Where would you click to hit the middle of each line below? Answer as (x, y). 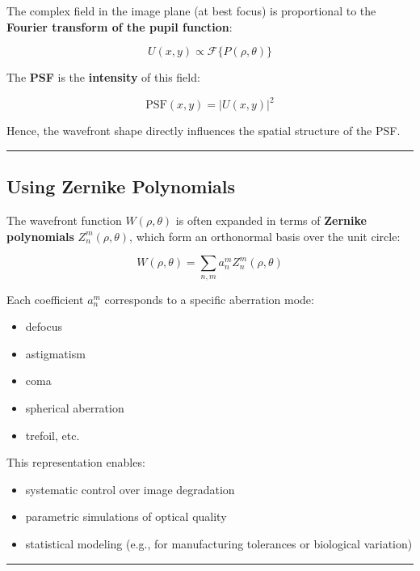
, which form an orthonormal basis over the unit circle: (265, 236)
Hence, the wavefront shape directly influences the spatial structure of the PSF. (204, 131)
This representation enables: (76, 462)
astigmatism (55, 353)
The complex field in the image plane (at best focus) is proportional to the (191, 11)
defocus (44, 326)
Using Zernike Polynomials (121, 186)
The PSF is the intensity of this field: (103, 77)
